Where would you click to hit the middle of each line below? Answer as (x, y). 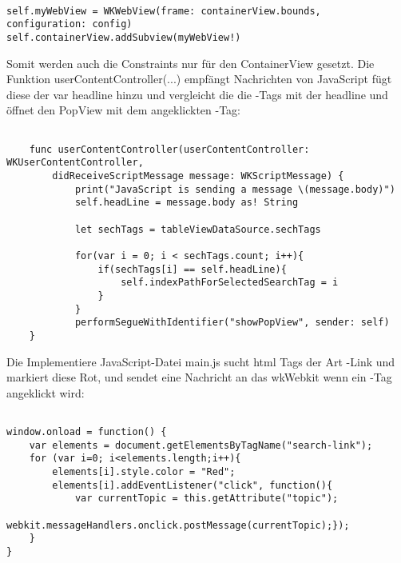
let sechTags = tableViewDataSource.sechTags (198, 229)
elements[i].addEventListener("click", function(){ (193, 485)
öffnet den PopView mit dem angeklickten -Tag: (124, 110)
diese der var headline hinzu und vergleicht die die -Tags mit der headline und (197, 94)
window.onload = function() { (87, 431)
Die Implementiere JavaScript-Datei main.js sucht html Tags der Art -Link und (201, 361)
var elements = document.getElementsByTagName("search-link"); (201, 445)
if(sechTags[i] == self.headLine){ (192, 269)
